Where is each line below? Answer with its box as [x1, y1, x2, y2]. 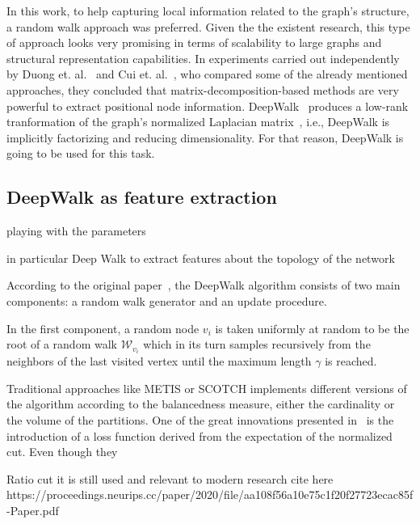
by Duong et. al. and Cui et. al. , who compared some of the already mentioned [6, 65, 408, 82]
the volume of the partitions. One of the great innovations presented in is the [6, 411, 394, 428]
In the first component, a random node [6, 319, 199, 336]
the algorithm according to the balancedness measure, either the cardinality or [6, 395, 395, 412]
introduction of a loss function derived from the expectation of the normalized [6, 427, 393, 444]
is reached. [325, 353, 377, 370]
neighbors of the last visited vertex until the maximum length [6, 353, 312, 370]
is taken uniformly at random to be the [215, 319, 409, 336]
